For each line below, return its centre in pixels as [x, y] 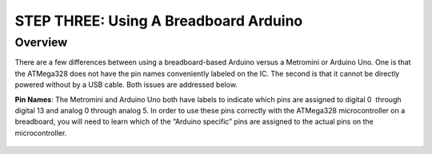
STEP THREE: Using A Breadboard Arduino [159, 21]
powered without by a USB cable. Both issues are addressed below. [126, 85]
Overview [41, 42]
